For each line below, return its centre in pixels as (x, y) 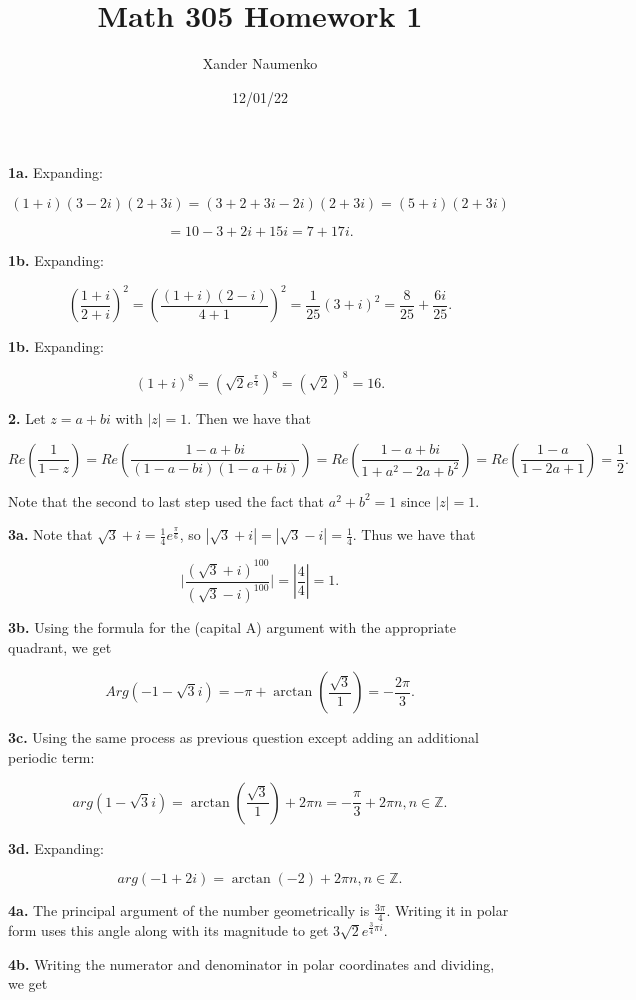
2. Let (27, 418)
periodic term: (51, 756)
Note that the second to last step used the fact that (166, 500)
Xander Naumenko (260, 63)
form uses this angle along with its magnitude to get (168, 929)
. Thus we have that (414, 534)
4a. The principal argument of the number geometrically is (189, 910)
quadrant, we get (60, 646)
